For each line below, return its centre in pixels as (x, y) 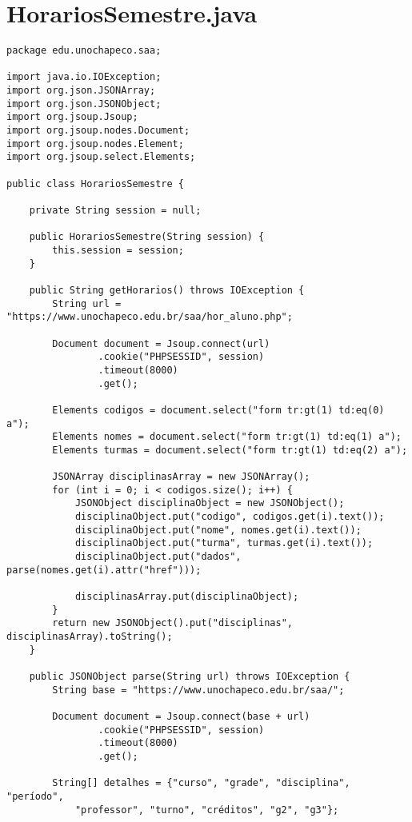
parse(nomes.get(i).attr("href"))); (104, 570)
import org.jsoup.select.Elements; (101, 157)
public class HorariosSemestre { (95, 184)
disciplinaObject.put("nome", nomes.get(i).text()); (218, 530)
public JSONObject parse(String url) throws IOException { (190, 676)
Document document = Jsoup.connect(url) (161, 343)
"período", (35, 796)
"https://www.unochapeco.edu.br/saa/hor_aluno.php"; (150, 317)
